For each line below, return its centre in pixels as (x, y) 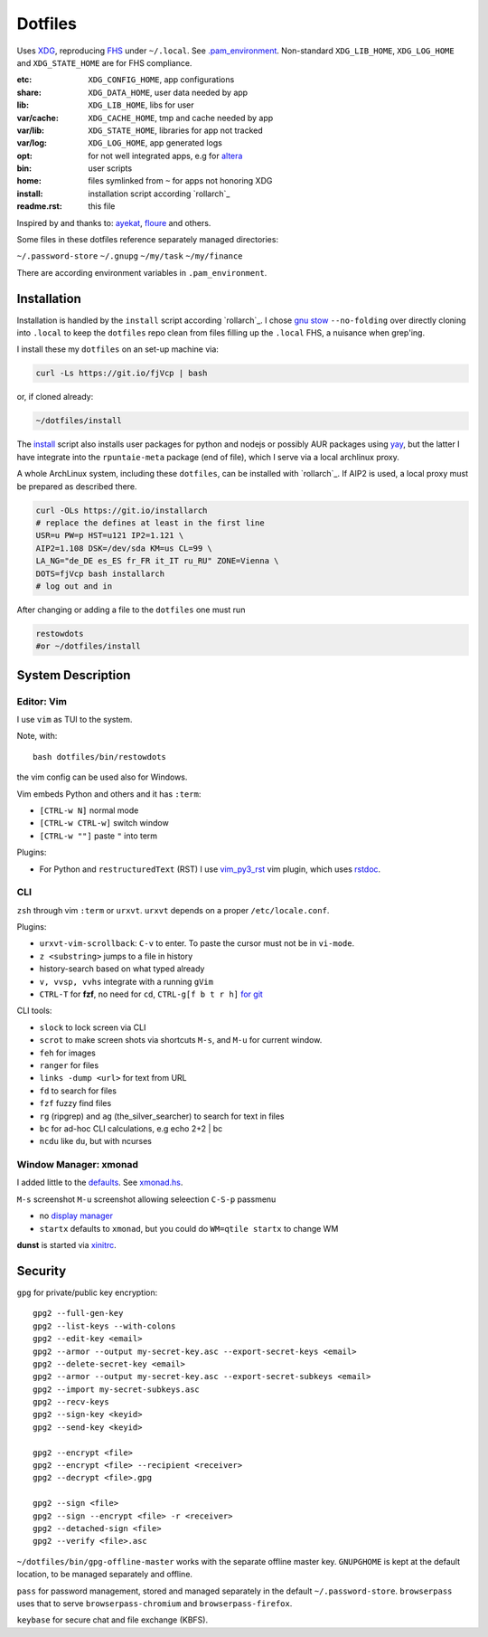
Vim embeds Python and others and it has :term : (109, 794)
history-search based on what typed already (122, 969)
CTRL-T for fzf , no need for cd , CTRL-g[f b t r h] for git (151, 994)
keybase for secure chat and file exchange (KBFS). (112, 1620)
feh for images (68, 1053)
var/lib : (31, 130)
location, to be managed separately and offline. (105, 1575)
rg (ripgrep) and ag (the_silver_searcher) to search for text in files (162, 1116)
